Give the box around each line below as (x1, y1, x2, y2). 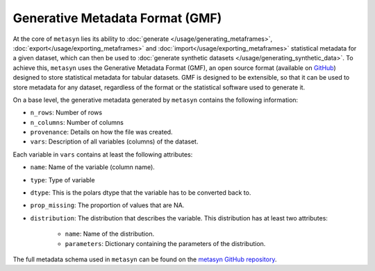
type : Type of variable (30, 175, 95, 184)
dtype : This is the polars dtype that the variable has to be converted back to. (30, 189, 251, 197)
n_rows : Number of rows (30, 108, 103, 117)
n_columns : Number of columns (30, 118, 124, 126)
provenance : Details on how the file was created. (30, 128, 173, 137)
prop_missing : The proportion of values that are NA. (30, 201, 185, 209)
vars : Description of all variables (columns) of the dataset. (30, 137, 199, 146)
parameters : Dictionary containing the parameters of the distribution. (65, 239, 266, 247)
